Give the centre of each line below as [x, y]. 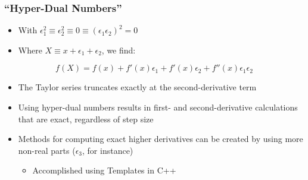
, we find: [119, 50]
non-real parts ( [47, 150]
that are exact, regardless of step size [86, 119]
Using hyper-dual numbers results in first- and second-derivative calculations [158, 107]
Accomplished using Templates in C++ [104, 170]
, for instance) [108, 150]
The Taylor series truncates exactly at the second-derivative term [137, 87]
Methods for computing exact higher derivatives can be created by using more [161, 139]
